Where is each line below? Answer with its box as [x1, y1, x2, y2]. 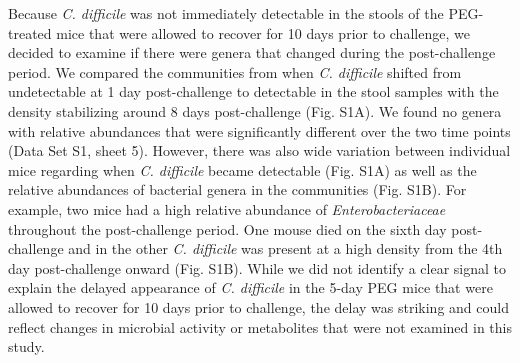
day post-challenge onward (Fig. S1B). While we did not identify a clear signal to [8, 257, 507, 278]
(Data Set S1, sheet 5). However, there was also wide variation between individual [8, 140, 511, 161]
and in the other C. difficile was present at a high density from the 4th [68, 238, 503, 259]
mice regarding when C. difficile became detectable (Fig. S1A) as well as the [8, 159, 477, 180]
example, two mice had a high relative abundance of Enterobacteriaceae [8, 198, 446, 219]
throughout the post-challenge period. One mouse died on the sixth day [8, 218, 447, 239]
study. [8, 336, 45, 357]
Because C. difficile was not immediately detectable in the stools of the [8, 3, 444, 23]
